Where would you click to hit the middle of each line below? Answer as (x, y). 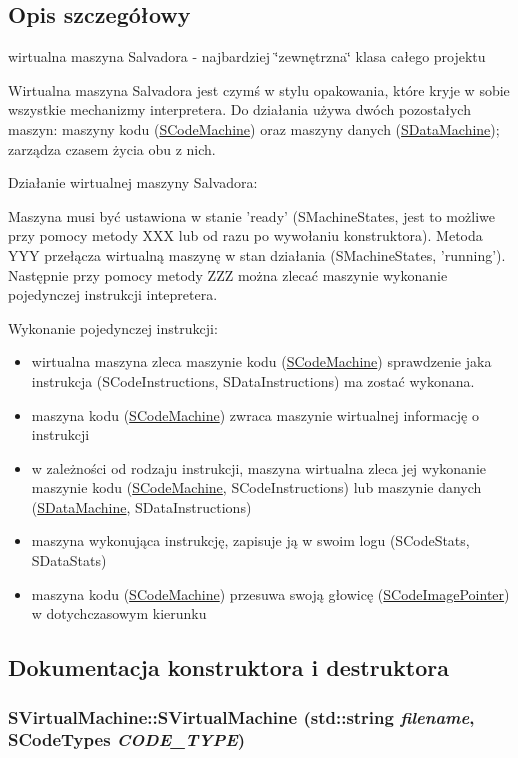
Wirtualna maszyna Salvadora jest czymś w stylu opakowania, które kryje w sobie (259, 89)
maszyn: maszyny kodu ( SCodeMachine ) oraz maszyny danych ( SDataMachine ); (254, 128)
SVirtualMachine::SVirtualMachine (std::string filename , (241, 716)
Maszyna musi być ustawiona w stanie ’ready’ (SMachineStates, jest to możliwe (251, 215)
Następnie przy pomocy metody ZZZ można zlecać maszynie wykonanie (228, 274)
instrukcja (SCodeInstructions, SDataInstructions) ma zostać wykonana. (253, 380)
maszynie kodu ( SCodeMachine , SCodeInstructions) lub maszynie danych (256, 487)
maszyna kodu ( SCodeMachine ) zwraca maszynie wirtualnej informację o (255, 414)
